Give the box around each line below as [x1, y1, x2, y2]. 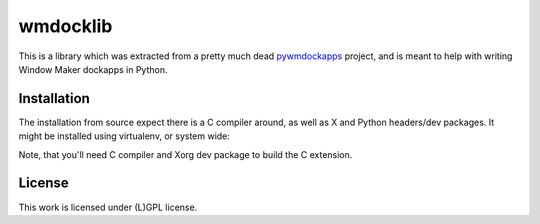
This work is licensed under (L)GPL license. [18, 201, 198, 213]
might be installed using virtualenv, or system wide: [18, 130, 230, 142]
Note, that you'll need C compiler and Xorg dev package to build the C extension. [18, 148, 353, 160]
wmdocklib [18, 15, 113, 37]
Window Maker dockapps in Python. [18, 63, 168, 75]
